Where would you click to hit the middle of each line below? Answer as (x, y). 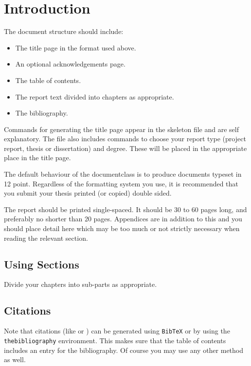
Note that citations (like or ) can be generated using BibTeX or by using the (117, 331)
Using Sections (42, 264)
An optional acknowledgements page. (70, 64)
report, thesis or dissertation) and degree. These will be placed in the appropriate (125, 148)
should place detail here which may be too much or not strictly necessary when (122, 228)
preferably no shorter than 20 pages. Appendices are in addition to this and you (123, 219)
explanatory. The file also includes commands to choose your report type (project (125, 139)
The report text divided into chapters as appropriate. (95, 96)
